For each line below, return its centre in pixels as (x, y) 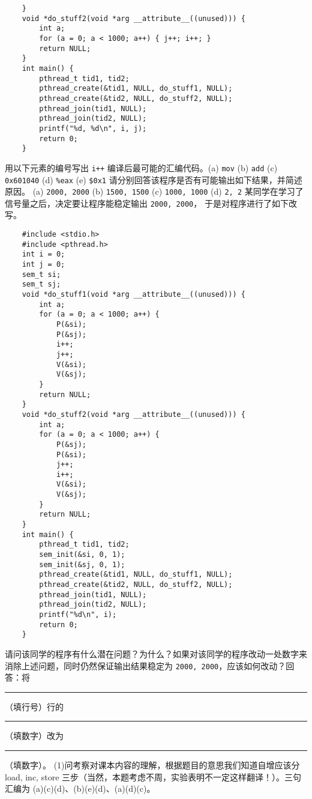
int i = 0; (43, 254)
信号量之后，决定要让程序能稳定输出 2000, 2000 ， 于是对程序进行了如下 (147, 203)
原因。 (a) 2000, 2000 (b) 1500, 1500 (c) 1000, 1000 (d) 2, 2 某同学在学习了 (154, 191)
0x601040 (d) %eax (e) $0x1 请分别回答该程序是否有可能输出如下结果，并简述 (154, 179)
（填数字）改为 (34, 736)
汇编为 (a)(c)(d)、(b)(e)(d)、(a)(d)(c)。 (80, 788)
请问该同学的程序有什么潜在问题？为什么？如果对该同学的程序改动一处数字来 (156, 653)
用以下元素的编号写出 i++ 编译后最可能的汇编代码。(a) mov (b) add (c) (141, 167)
